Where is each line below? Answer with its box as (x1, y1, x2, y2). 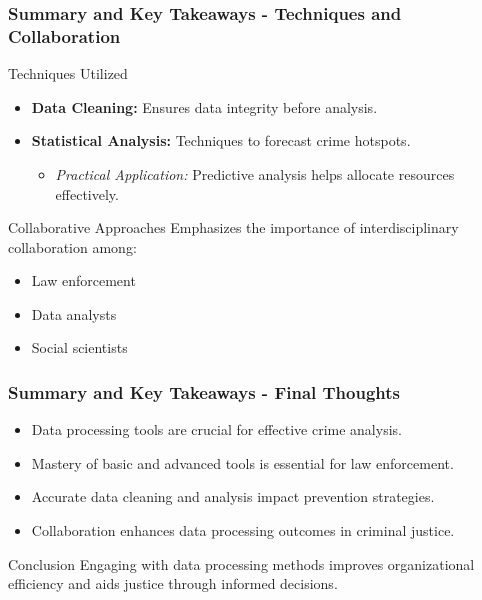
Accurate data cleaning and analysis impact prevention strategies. (31, 486, 435, 507)
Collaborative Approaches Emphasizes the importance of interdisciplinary (8, 217, 459, 238)
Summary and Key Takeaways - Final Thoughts (8, 380, 400, 404)
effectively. (55, 183, 119, 204)
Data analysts (31, 303, 117, 324)
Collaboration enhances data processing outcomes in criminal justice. (31, 520, 455, 541)
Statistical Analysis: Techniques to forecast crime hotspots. (31, 130, 411, 151)
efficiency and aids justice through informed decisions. (8, 573, 338, 594)
